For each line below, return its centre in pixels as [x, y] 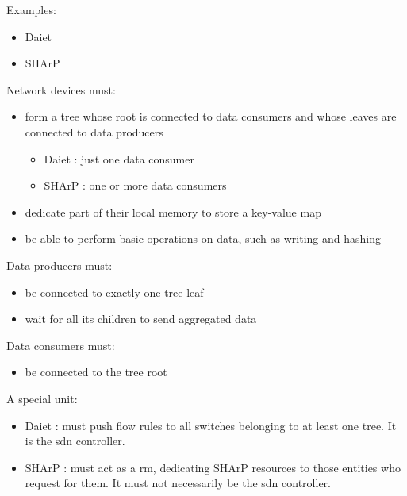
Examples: [31, 10]
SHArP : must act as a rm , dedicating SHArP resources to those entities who [213, 467]
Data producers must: [60, 265]
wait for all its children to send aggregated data [141, 319]
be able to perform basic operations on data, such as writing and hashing [203, 238]
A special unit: [42, 398]
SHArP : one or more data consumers [135, 185]
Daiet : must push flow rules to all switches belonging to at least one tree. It [211, 425]
